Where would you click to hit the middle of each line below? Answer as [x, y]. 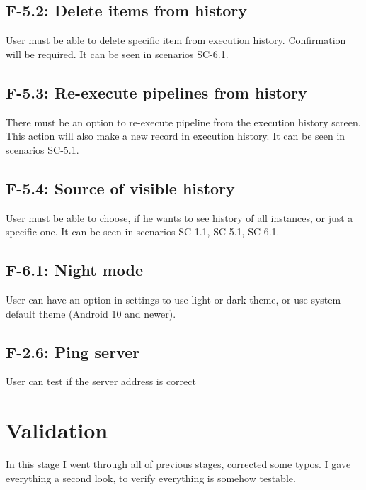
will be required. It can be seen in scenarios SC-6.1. [117, 54]
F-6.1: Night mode [75, 270]
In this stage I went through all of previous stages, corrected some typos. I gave [178, 464]
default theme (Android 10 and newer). [91, 313]
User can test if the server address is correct [101, 381]
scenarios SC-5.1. [42, 149]
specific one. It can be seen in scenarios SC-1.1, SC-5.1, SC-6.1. [143, 232]
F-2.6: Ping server [73, 351]
